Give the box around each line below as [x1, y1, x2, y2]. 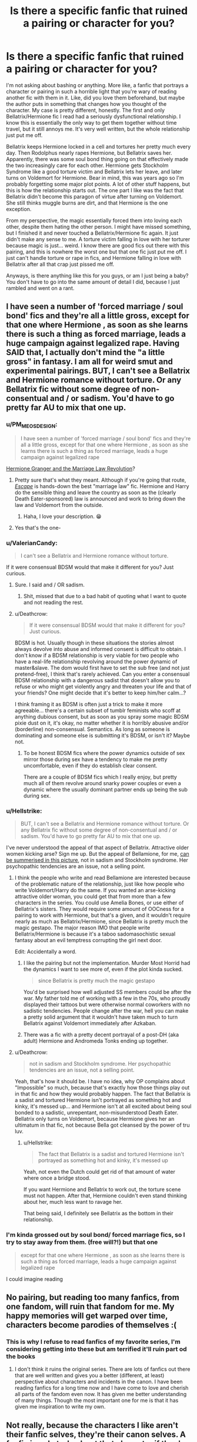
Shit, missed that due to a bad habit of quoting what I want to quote [23, 593, 187, 600]
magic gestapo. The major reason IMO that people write [14, 924, 151, 932]
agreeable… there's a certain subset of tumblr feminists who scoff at [14, 707, 181, 714]
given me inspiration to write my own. [14, 1403, 106, 1410]
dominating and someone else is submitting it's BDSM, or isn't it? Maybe [14, 732, 190, 739]
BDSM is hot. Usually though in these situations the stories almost [14, 639, 175, 646]
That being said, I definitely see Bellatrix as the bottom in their [23, 1210, 173, 1217]
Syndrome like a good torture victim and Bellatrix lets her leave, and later [6, 168, 182, 175]
